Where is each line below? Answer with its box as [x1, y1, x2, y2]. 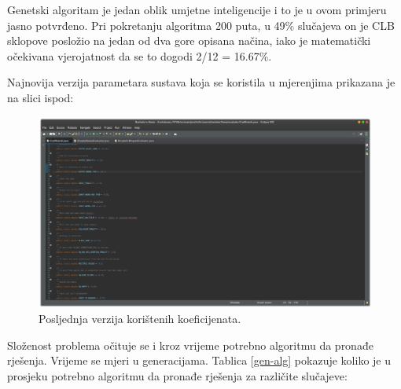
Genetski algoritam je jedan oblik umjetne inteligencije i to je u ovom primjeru [7, 2, 387, 17]
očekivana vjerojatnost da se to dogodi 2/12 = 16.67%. [7, 47, 272, 64]
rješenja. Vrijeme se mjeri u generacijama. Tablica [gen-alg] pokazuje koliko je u [7, 352, 391, 369]
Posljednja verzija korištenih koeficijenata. [39, 310, 241, 327]
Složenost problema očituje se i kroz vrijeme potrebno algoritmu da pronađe [7, 336, 373, 353]
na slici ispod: [7, 89, 74, 105]
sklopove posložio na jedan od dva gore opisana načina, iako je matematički [7, 32, 371, 49]
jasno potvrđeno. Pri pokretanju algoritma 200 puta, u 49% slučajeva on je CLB [7, 17, 395, 33]
